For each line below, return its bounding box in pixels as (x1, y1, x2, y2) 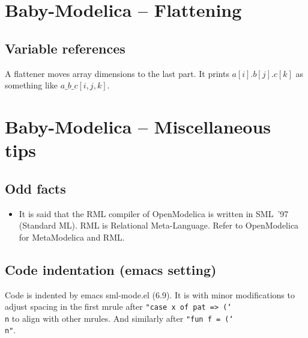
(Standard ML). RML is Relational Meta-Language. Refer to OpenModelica (19, 219, 299, 232)
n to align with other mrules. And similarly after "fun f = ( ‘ (5, 312, 234, 324)
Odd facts (5, 179, 66, 197)
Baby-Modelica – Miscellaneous (5, 114, 271, 138)
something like (5, 79, 58, 91)
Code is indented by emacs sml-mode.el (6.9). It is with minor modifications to (5, 288, 295, 301)
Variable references (5, 38, 125, 57)
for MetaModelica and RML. (19, 230, 125, 243)
